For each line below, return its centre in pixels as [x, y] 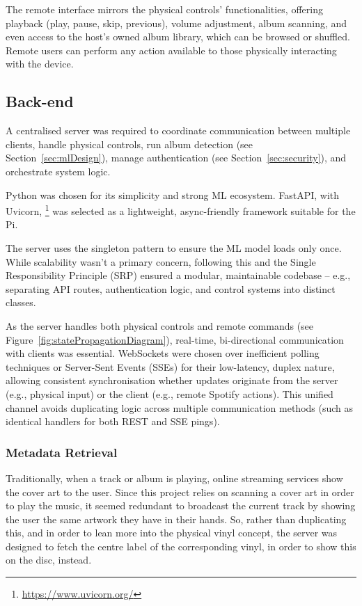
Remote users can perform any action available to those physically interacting [171, 50]
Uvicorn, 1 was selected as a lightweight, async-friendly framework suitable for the [181, 210]
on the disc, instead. [49, 560]
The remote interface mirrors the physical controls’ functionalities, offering [164, 9]
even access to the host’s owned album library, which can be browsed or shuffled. [178, 37]
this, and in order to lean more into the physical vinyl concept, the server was [172, 533]
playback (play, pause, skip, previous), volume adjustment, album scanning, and [176, 23]
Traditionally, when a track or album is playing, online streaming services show [174, 478]
